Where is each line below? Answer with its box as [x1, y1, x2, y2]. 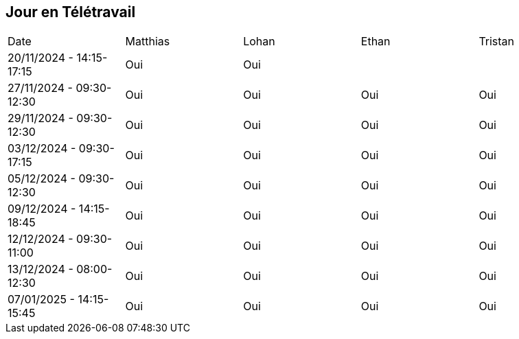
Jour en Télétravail [5, 3, 136, 21]
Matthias [125, 34, 170, 49]
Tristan [478, 34, 515, 49]
